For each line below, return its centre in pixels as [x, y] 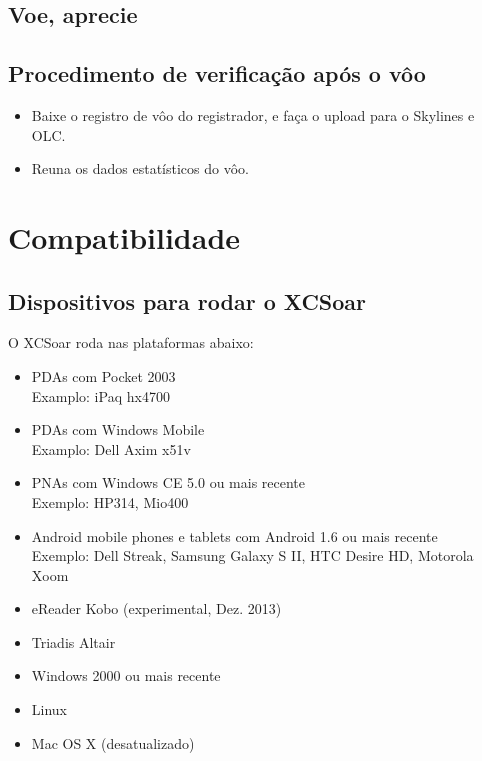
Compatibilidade [124, 236]
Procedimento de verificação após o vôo [217, 73]
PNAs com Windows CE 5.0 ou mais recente [168, 482]
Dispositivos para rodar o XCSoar [187, 300]
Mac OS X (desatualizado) [113, 742]
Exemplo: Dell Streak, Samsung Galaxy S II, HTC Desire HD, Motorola [252, 555]
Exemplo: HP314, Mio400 [110, 501]
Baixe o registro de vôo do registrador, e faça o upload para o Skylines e [253, 114]
